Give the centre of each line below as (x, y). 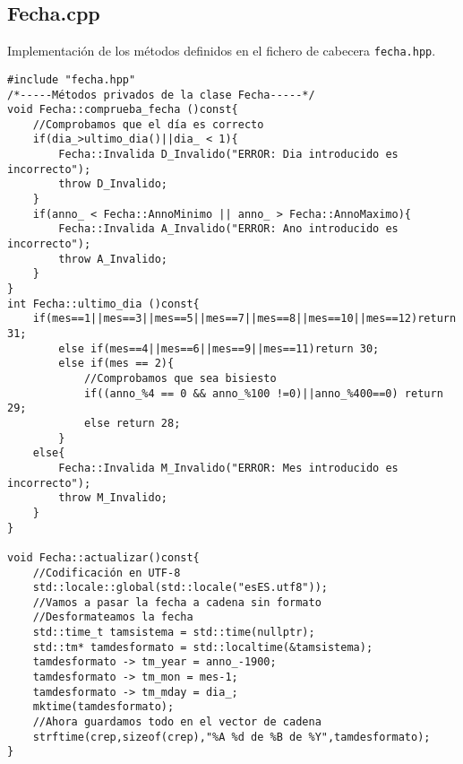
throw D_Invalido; (113, 184)
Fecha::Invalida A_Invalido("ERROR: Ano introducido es (228, 229)
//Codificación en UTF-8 (107, 573)
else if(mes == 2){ (116, 364)
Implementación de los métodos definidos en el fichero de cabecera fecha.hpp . (222, 51)
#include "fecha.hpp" (72, 79)
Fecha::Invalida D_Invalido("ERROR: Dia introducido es (228, 155)
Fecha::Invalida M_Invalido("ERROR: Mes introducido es (228, 468)
